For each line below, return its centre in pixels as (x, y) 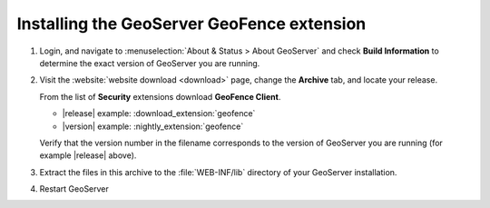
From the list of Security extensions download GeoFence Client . (160, 96)
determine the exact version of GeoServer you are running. (150, 63)
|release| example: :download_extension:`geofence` (159, 114)
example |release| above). (88, 155)
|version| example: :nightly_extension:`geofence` (153, 126)
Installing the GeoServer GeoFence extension (191, 24)
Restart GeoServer (74, 189)
